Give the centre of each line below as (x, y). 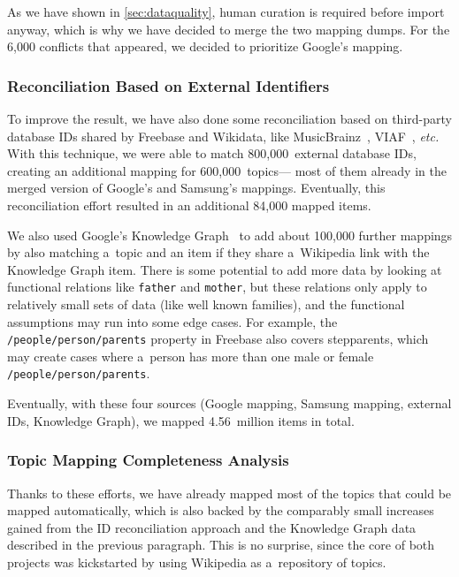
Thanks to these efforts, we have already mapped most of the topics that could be (229, 493)
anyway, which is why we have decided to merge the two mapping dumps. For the (229, 29)
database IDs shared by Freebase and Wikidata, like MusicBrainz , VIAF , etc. (223, 136)
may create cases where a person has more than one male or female (191, 356)
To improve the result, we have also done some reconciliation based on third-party (229, 118)
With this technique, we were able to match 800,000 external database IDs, (212, 153)
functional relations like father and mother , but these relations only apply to (217, 287)
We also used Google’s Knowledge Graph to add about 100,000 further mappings (230, 235)
